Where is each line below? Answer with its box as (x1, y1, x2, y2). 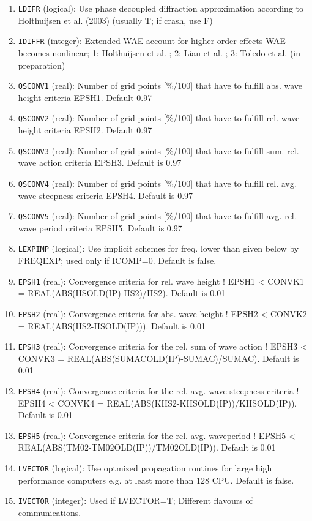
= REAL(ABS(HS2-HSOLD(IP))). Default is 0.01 (18, 319, 206, 332)
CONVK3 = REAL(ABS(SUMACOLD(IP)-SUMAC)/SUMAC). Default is (18, 351, 299, 364)
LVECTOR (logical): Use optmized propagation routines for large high (18, 462, 272, 474)
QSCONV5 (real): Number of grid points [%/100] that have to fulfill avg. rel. (18, 209, 297, 222)
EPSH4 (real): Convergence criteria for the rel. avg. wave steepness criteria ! (18, 384, 299, 397)
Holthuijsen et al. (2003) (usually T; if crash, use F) (18, 13, 213, 26)
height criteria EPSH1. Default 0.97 (18, 91, 152, 103)
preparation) (18, 58, 65, 71)
